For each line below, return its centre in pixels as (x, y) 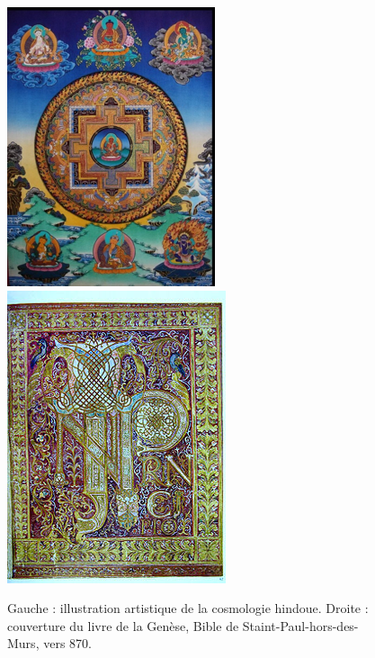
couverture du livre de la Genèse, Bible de (123, 625)
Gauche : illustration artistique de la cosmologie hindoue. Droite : (188, 608)
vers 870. (67, 643)
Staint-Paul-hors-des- (300, 625)
